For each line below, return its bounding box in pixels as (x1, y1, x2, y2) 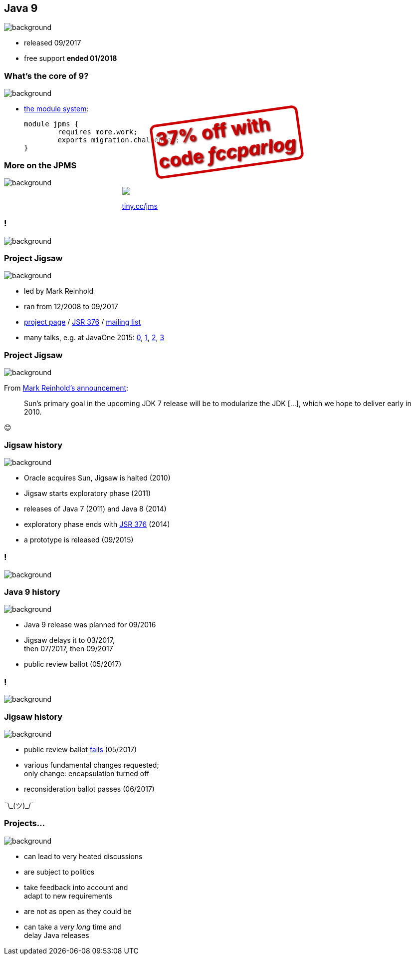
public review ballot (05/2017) (24, 660, 122, 669)
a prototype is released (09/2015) (24, 535, 134, 544)
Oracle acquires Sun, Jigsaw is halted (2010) (24, 473, 171, 482)
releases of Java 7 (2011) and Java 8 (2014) (24, 504, 167, 513)
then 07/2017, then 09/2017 (24, 644, 113, 653)
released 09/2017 (24, 38, 81, 47)
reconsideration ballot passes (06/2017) (24, 784, 155, 793)
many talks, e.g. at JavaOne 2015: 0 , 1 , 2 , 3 (24, 333, 165, 342)
